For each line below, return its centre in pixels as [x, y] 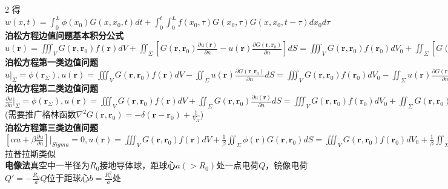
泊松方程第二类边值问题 [51, 88]
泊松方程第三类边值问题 [51, 128]
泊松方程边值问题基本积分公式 [64, 35]
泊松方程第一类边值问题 [51, 62]
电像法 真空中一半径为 [47, 165]
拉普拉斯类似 [30, 153]
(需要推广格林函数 [41, 114]
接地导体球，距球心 [138, 165]
